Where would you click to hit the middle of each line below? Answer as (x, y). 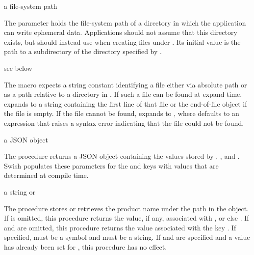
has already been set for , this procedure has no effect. (86, 246)
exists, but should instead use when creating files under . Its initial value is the (122, 42)
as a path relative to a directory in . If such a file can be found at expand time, (123, 94)
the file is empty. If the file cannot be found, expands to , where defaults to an (122, 113)
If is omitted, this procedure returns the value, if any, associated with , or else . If (127, 218)
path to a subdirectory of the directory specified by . (83, 51)
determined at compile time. (46, 175)
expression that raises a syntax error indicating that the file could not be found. (124, 123)
